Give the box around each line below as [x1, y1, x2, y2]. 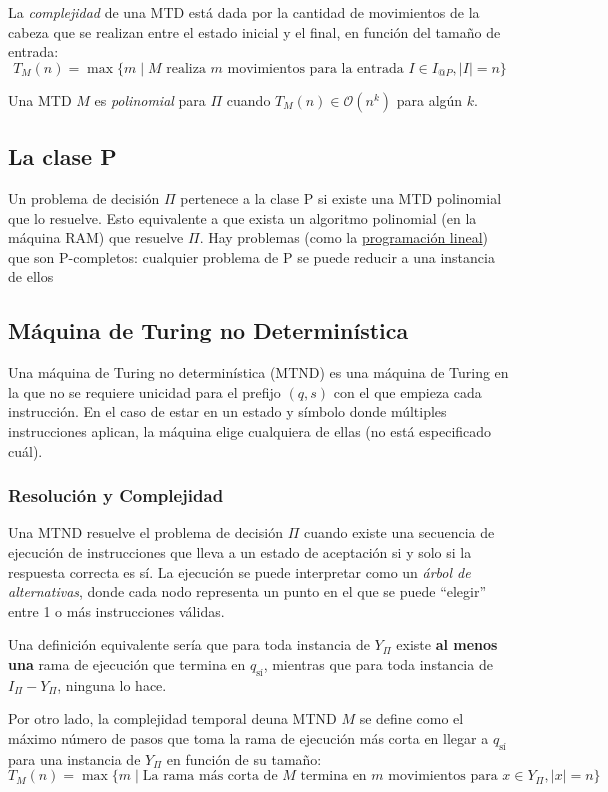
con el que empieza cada [333, 381, 482, 402]
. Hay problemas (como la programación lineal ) [199, 227, 488, 248]
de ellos [8, 266, 54, 287]
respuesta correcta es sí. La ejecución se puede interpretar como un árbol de [8, 561, 471, 582]
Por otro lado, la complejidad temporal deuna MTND [8, 708, 337, 729]
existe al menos [396, 634, 498, 655]
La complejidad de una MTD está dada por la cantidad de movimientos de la [8, 2, 480, 22]
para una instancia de [8, 748, 141, 769]
